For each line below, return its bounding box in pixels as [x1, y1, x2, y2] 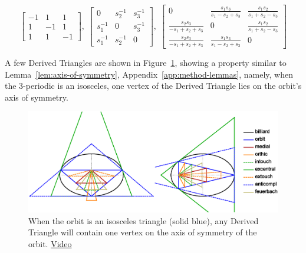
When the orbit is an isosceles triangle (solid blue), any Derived [28, 214, 259, 227]
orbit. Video [28, 237, 72, 249]
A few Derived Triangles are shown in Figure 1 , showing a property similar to [5, 56, 287, 68]
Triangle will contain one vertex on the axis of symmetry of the [28, 226, 257, 238]
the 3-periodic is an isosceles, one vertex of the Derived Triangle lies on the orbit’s [5, 79, 302, 92]
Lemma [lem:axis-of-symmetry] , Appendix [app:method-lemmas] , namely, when [5, 68, 293, 80]
